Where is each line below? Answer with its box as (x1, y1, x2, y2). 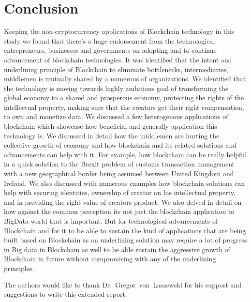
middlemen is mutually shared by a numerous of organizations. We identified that (4, 74, 246, 84)
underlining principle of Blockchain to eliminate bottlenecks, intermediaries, (4, 64, 228, 74)
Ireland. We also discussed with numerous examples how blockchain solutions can (4, 178, 245, 188)
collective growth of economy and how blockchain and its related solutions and (4, 140, 236, 150)
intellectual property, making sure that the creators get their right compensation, (4, 102, 244, 112)
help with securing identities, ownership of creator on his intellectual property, (4, 187, 236, 197)
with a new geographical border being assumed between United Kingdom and (4, 168, 234, 179)
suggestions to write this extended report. (4, 289, 127, 299)
